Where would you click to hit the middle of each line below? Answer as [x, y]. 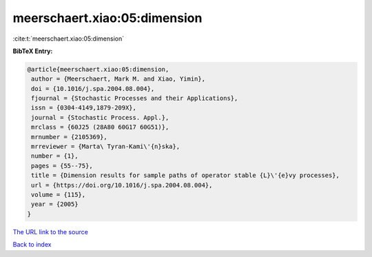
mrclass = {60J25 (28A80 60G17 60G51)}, [100, 127]
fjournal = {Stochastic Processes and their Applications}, [135, 99]
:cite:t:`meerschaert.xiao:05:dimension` [68, 39]
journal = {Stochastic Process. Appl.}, [100, 117]
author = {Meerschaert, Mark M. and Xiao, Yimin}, [118, 79]
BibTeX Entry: [33, 51]
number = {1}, [55, 156]
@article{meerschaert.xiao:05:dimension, [98, 69]
